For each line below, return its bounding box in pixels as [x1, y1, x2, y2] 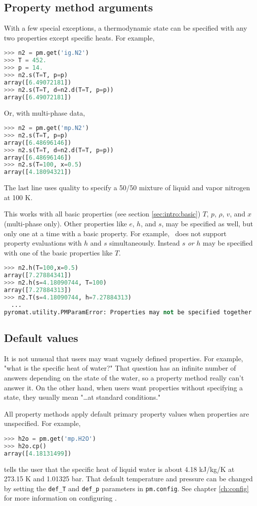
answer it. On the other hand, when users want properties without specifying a [4, 382, 243, 392]
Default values [4, 330, 79, 345]
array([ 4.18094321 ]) [4, 169, 72, 176]
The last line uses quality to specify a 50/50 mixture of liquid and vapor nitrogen [4, 182, 250, 193]
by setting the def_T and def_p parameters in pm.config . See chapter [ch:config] [4, 483, 249, 493]
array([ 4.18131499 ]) [4, 450, 72, 457]
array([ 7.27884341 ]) [4, 272, 72, 279]
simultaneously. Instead [109, 238, 180, 248]
